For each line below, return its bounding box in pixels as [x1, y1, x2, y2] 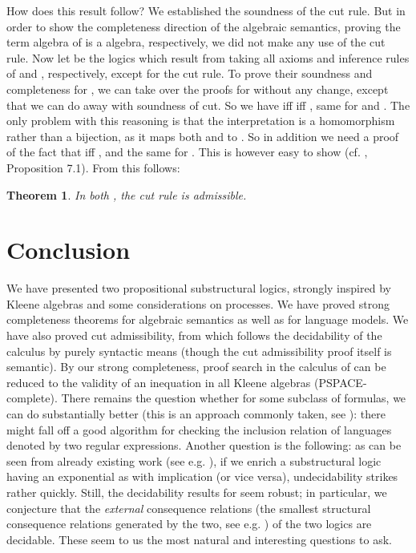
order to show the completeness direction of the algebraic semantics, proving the [6, 18, 401, 34]
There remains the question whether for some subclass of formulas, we [61, 390, 406, 406]
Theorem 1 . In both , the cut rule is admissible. [6, 186, 247, 203]
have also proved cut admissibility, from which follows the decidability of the [6, 327, 382, 344]
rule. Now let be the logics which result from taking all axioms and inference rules [6, 49, 410, 66]
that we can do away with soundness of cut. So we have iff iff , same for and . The [6, 96, 410, 113]
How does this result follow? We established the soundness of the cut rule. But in [6, 2, 406, 18]
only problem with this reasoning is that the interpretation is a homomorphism [6, 112, 395, 129]
